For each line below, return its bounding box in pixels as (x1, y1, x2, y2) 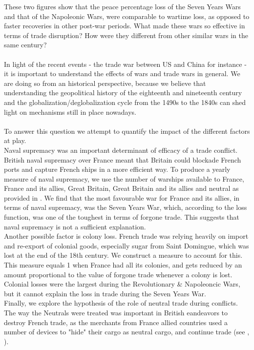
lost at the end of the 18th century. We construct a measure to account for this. (4, 250, 243, 260)
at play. (4, 135, 26, 145)
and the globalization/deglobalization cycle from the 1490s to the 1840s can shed (4, 97, 246, 107)
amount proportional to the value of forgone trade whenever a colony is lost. (4, 269, 233, 279)
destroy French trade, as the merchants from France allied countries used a (4, 317, 228, 327)
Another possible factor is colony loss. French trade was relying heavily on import (4, 231, 249, 241)
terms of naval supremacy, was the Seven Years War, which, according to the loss (4, 202, 247, 212)
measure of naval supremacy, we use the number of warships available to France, (4, 173, 244, 184)
